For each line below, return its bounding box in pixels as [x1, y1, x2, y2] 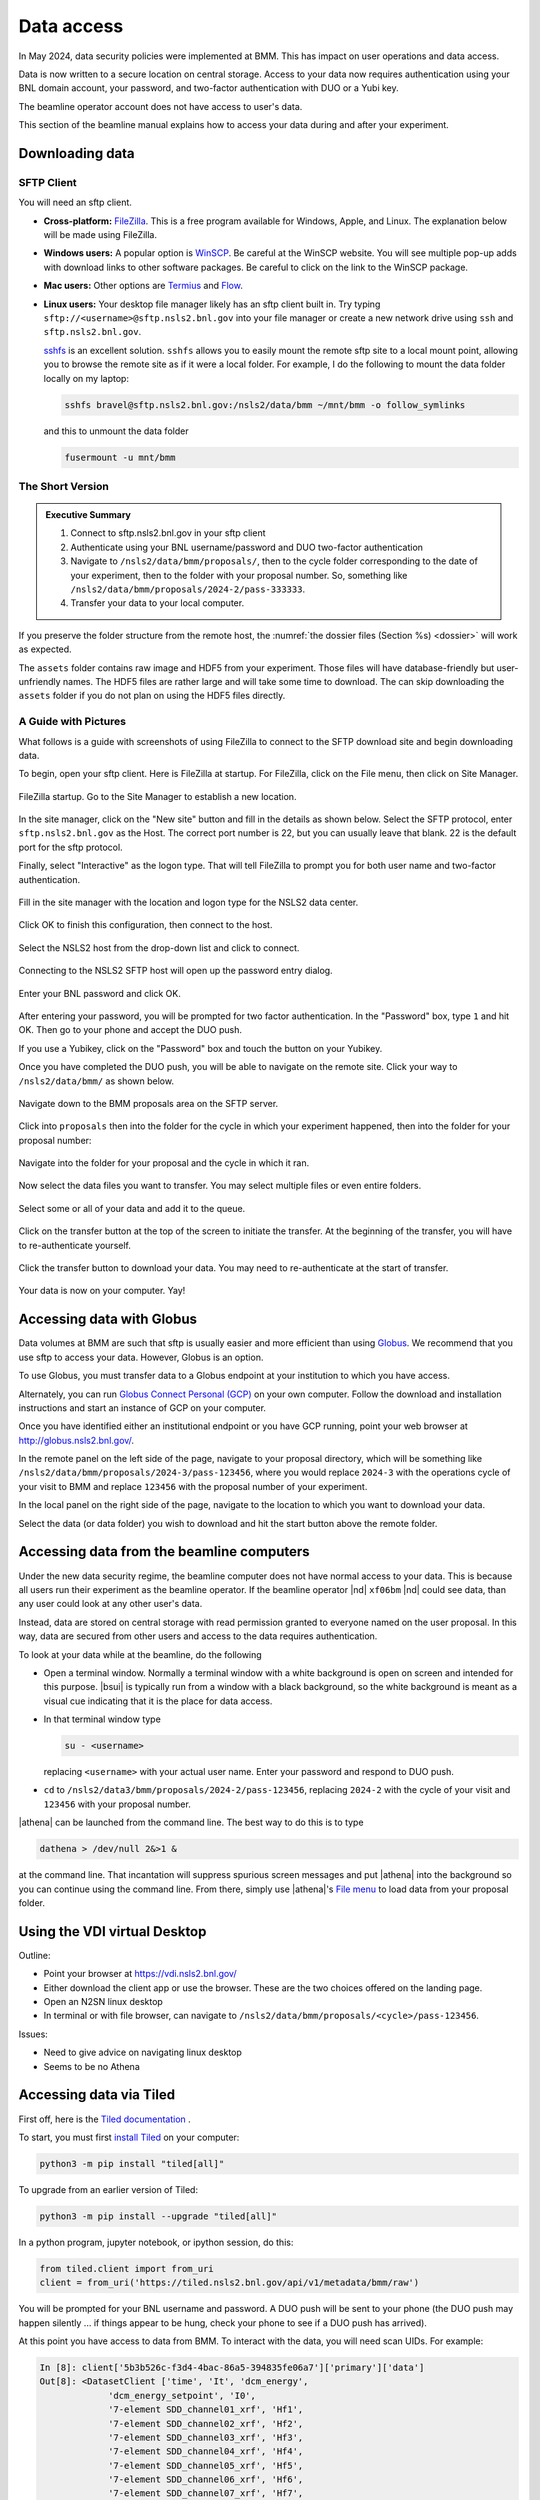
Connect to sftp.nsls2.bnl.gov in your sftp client [70, 527, 266, 539]
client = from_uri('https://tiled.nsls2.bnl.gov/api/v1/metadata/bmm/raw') [39, 2277, 420, 2289]
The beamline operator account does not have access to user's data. [18, 100, 303, 112]
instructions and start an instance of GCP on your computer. [18, 1401, 267, 1414]
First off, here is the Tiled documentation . [18, 2113, 192, 2125]
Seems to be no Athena [43, 2060, 140, 2072]
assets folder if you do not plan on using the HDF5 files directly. [18, 690, 286, 702]
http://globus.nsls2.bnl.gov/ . [18, 1434, 135, 1446]
